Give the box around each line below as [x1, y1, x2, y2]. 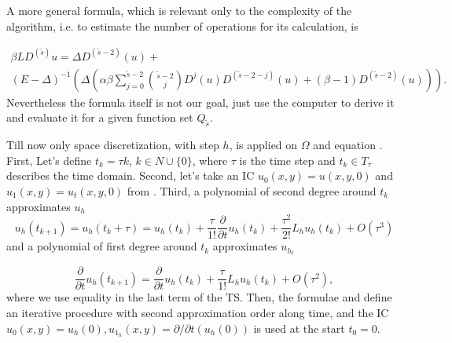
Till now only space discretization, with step [6, 137, 219, 153]
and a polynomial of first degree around [6, 238, 197, 254]
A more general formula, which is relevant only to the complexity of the [6, 2, 352, 18]
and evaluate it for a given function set [6, 109, 193, 126]
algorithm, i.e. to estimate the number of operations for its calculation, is [6, 17, 358, 34]
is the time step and [239, 151, 336, 168]
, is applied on [229, 137, 298, 153]
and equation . [313, 137, 383, 153]
